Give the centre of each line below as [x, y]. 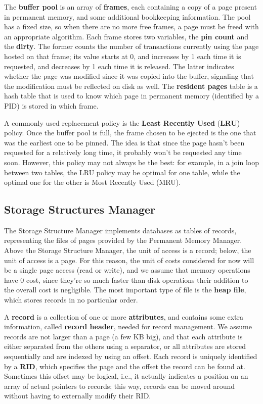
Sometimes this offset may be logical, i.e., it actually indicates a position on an [126, 376]
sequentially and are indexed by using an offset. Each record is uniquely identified [131, 356]
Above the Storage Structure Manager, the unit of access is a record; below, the [128, 250]
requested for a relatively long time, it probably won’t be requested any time [123, 152]
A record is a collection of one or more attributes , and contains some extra [124, 316]
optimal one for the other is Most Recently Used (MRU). [93, 182]
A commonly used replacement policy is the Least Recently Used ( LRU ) [122, 122]
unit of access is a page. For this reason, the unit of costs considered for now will [129, 260]
